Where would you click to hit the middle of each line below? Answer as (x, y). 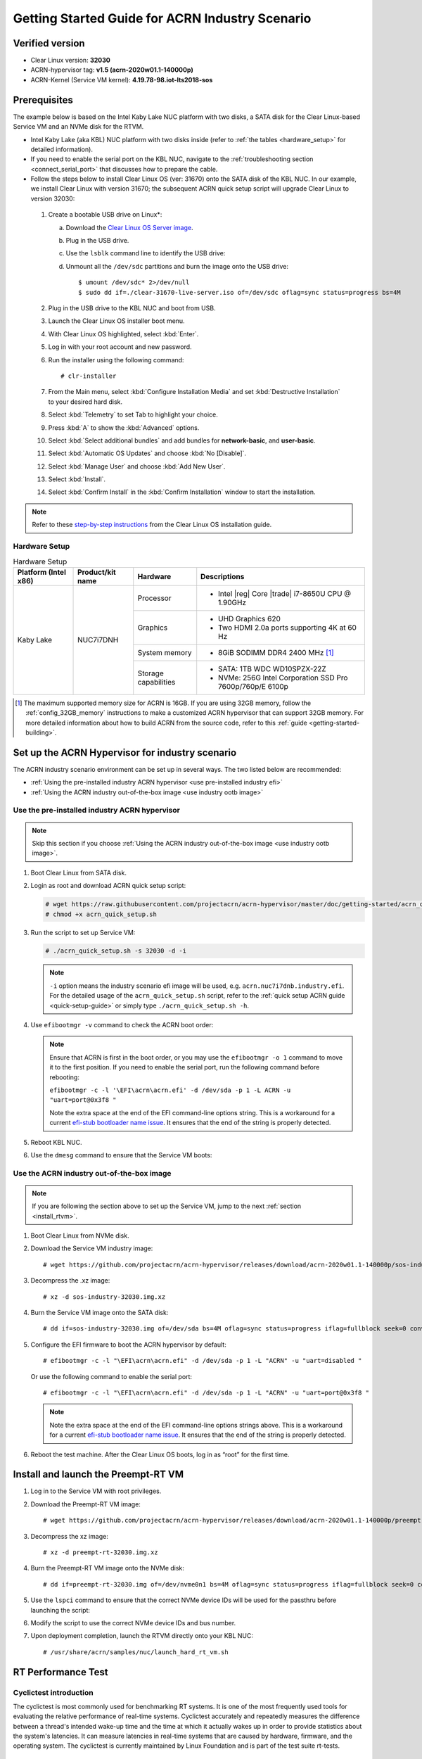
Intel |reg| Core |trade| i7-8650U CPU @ (285, 593)
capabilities (156, 682)
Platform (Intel (41, 572)
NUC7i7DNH (98, 640)
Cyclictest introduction (53, 1692)
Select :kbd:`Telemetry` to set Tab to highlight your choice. (133, 414)
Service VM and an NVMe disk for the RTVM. (78, 127)
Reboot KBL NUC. (56, 1142)
